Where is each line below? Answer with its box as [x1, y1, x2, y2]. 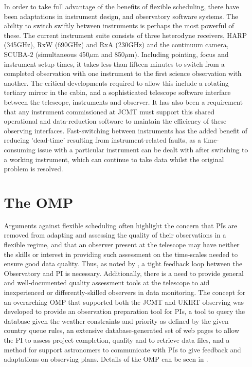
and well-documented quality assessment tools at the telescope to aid [4, 277, 210, 288]
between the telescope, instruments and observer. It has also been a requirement [4, 96, 243, 107]
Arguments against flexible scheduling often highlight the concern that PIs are [4, 220, 237, 230]
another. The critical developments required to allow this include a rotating [4, 77, 229, 88]
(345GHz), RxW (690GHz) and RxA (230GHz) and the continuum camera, [4, 39, 229, 50]
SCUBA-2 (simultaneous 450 [4, 49, 90, 59]
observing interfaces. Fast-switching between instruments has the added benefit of [4, 125, 248, 135]
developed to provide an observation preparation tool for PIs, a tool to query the [4, 306, 245, 316]
